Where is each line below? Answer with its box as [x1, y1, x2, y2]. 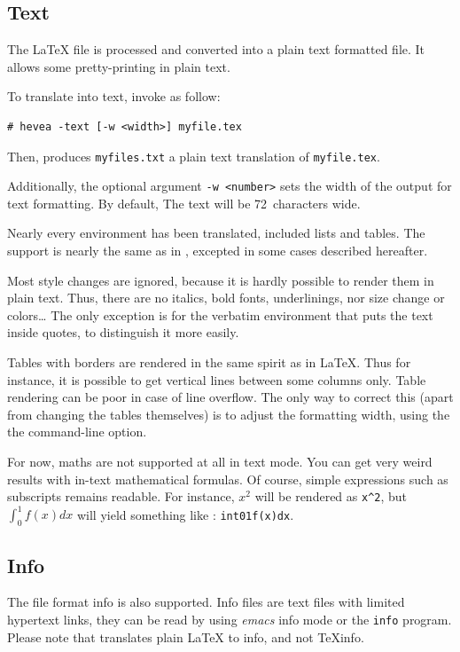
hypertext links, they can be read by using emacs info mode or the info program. [7, 609, 452, 628]
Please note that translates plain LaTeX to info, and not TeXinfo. [7, 627, 364, 646]
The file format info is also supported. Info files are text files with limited [7, 593, 405, 611]
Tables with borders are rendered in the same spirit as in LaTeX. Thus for [7, 353, 411, 372]
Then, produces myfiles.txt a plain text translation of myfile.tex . [7, 146, 380, 165]
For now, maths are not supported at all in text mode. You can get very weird [7, 452, 433, 471]
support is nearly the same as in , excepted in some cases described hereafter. [7, 241, 428, 260]
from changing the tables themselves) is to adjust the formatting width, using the [7, 405, 450, 423]
